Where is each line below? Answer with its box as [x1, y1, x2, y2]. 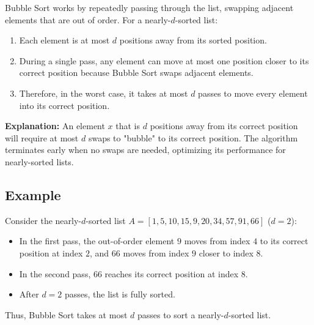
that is [115, 119, 141, 132]
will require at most [5, 131, 79, 144]
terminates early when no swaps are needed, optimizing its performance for [5, 143, 286, 156]
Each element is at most [19, 34, 110, 47]
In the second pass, [19, 267, 91, 280]
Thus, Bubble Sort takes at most [5, 308, 128, 321]
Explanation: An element [5, 119, 105, 132]
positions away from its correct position [150, 119, 298, 132]
